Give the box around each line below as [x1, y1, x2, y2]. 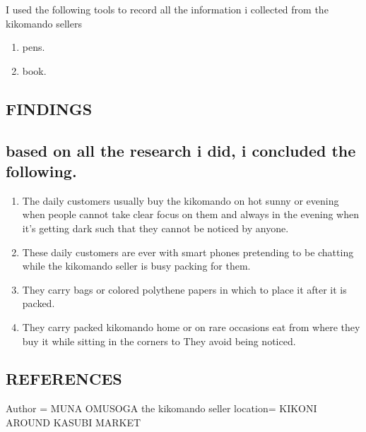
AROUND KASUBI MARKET [6, 414, 141, 429]
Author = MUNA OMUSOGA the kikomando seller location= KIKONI [6, 401, 317, 416]
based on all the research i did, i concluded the [6, 139, 356, 161]
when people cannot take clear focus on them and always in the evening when [22, 207, 359, 222]
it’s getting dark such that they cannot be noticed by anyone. [22, 220, 289, 235]
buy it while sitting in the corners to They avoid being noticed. [22, 333, 296, 348]
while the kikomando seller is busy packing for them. [22, 258, 251, 273]
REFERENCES [6, 368, 122, 390]
